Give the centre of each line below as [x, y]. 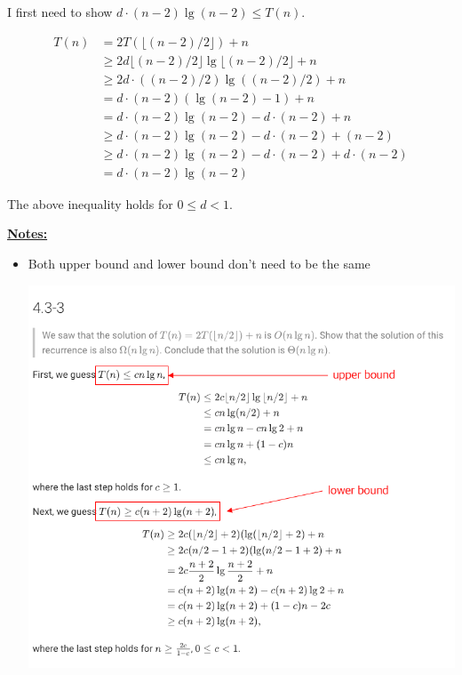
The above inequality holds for [90, 203]
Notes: [28, 233]
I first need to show [60, 12]
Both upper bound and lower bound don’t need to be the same [199, 264]
